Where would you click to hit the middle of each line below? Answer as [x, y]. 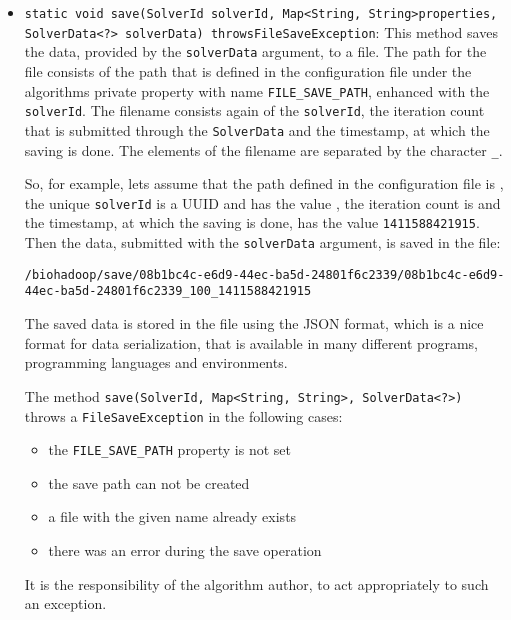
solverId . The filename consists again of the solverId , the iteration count [254, 110]
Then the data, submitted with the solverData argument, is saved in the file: [262, 242]
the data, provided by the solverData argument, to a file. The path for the [255, 51]
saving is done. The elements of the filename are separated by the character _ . [263, 149]
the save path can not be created [149, 482]
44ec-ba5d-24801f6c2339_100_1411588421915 [168, 291]
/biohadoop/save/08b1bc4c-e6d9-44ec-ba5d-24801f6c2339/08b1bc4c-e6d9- [264, 274]
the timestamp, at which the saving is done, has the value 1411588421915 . [252, 222]
